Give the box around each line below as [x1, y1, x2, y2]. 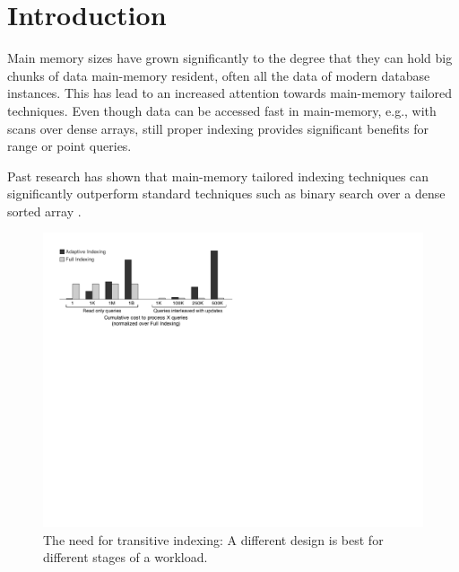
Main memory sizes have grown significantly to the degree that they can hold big [7, 48, 453, 67]
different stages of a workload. [43, 548, 208, 567]
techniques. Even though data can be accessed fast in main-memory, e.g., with [7, 101, 437, 119]
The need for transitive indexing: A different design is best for [43, 530, 384, 549]
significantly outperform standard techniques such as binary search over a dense [7, 184, 446, 203]
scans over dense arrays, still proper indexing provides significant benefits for [7, 119, 429, 137]
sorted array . [7, 201, 82, 220]
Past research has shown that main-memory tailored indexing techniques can [7, 166, 429, 185]
